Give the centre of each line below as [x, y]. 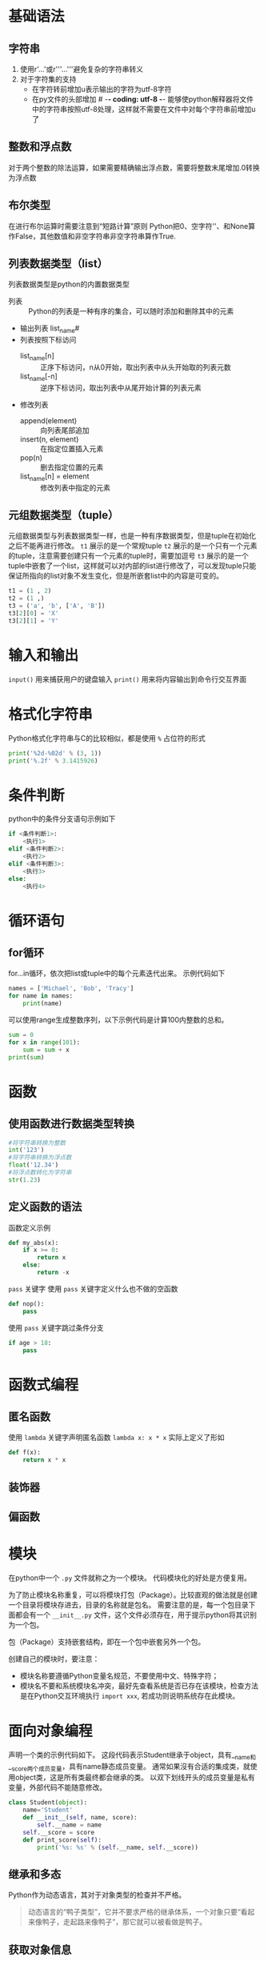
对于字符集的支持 [48, 79]
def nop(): [26, 1304]
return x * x [44, 1460]
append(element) [48, 420]
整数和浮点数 [40, 147]
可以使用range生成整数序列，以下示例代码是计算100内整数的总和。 [118, 1020]
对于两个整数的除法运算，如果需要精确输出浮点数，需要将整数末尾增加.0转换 [134, 167]
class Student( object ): [48, 1803]
